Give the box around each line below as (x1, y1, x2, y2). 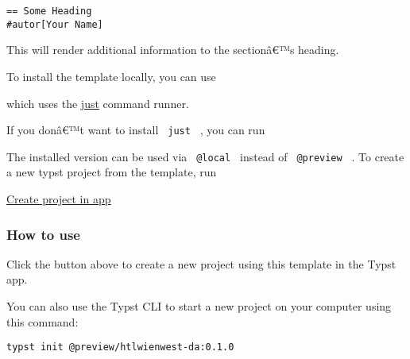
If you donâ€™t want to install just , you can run (6, 122, 265, 138)
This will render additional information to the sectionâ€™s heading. (6, 41, 339, 58)
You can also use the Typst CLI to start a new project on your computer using (6, 298, 392, 314)
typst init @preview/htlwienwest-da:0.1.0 (6, 342, 234, 353)
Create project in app (6, 191, 111, 207)
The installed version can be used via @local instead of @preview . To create (6, 148, 404, 164)
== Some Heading (6, 6, 92, 17)
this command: (6, 313, 79, 330)
